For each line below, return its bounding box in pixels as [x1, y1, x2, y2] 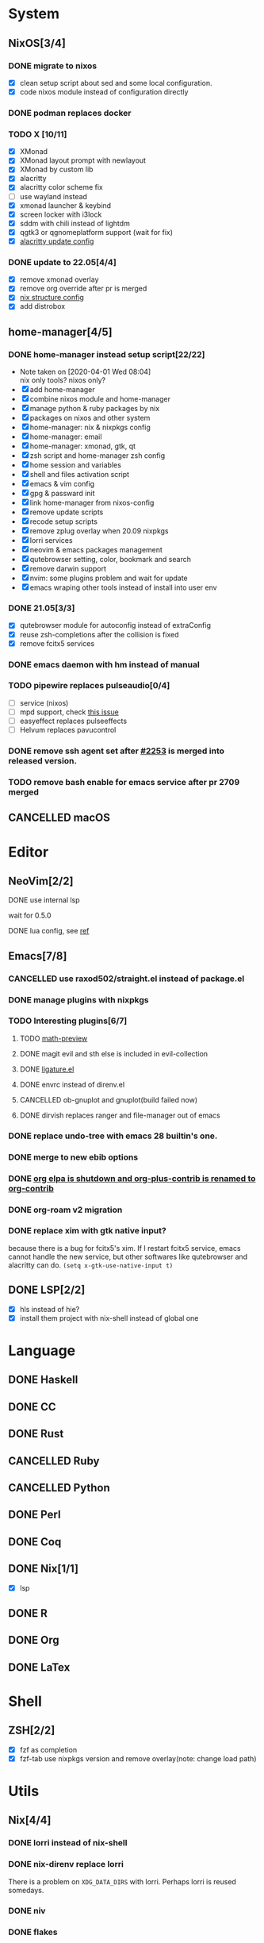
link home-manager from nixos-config [29, 498, 155, 508]
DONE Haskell [8, 1373, 78, 1387]
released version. [8, 756, 78, 767]
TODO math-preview [19, 1033, 88, 1043]
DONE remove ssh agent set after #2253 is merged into [8, 745, 224, 756]
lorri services [29, 536, 73, 545]
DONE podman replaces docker [8, 107, 132, 118]
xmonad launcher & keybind [19, 200, 112, 210]
